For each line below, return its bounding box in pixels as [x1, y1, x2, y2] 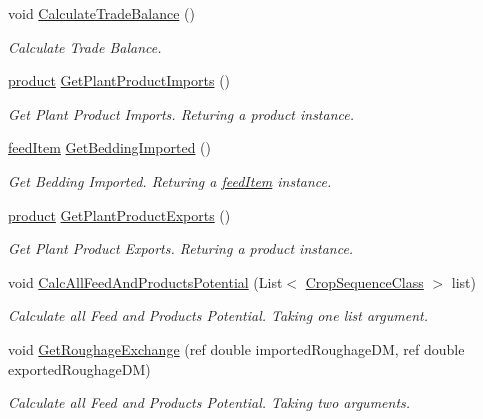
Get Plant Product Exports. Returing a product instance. [8, 238, 354, 259]
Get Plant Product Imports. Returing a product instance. [8, 103, 355, 124]
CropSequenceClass [305, 271, 424, 292]
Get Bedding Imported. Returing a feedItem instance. [8, 170, 332, 191]
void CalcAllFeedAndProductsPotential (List [8, 271, 283, 292]
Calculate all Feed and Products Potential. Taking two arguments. [8, 392, 411, 413]
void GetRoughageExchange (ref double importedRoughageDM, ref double [8, 338, 465, 359]
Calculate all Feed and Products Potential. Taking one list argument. [8, 305, 428, 326]
